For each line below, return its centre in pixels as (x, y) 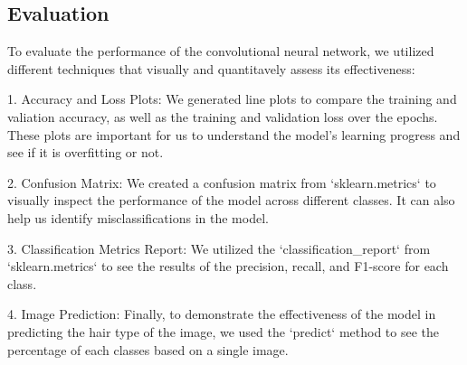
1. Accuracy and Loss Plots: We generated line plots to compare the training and (232, 99)
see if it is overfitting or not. (86, 152)
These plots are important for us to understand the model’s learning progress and (234, 134)
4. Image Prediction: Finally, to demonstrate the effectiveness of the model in (222, 314)
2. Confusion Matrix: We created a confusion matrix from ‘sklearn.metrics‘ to (222, 182)
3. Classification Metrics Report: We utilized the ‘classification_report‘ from (219, 248)
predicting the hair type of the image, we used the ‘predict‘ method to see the (224, 331)
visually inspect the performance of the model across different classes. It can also (231, 200)
